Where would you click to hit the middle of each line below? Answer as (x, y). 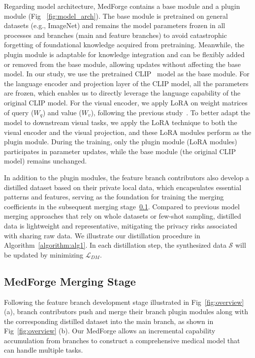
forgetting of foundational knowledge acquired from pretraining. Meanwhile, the (124, 45)
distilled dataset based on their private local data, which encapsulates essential (123, 187)
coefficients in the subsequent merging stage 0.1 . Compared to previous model (122, 206)
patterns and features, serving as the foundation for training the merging (114, 197)
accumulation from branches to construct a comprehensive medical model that (122, 340)
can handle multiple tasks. (44, 350)
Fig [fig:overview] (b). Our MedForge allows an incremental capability (110, 331)
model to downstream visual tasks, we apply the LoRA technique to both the (121, 122)
